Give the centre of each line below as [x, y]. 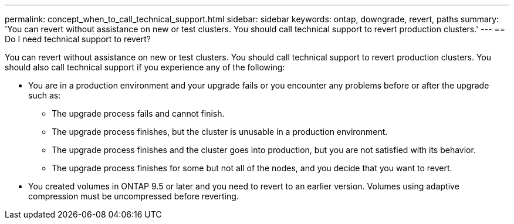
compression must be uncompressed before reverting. [133, 196]
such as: [45, 95]
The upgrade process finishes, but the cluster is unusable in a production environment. [220, 132]
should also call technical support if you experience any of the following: [145, 67]
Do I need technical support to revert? [78, 39]
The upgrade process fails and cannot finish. [138, 113]
